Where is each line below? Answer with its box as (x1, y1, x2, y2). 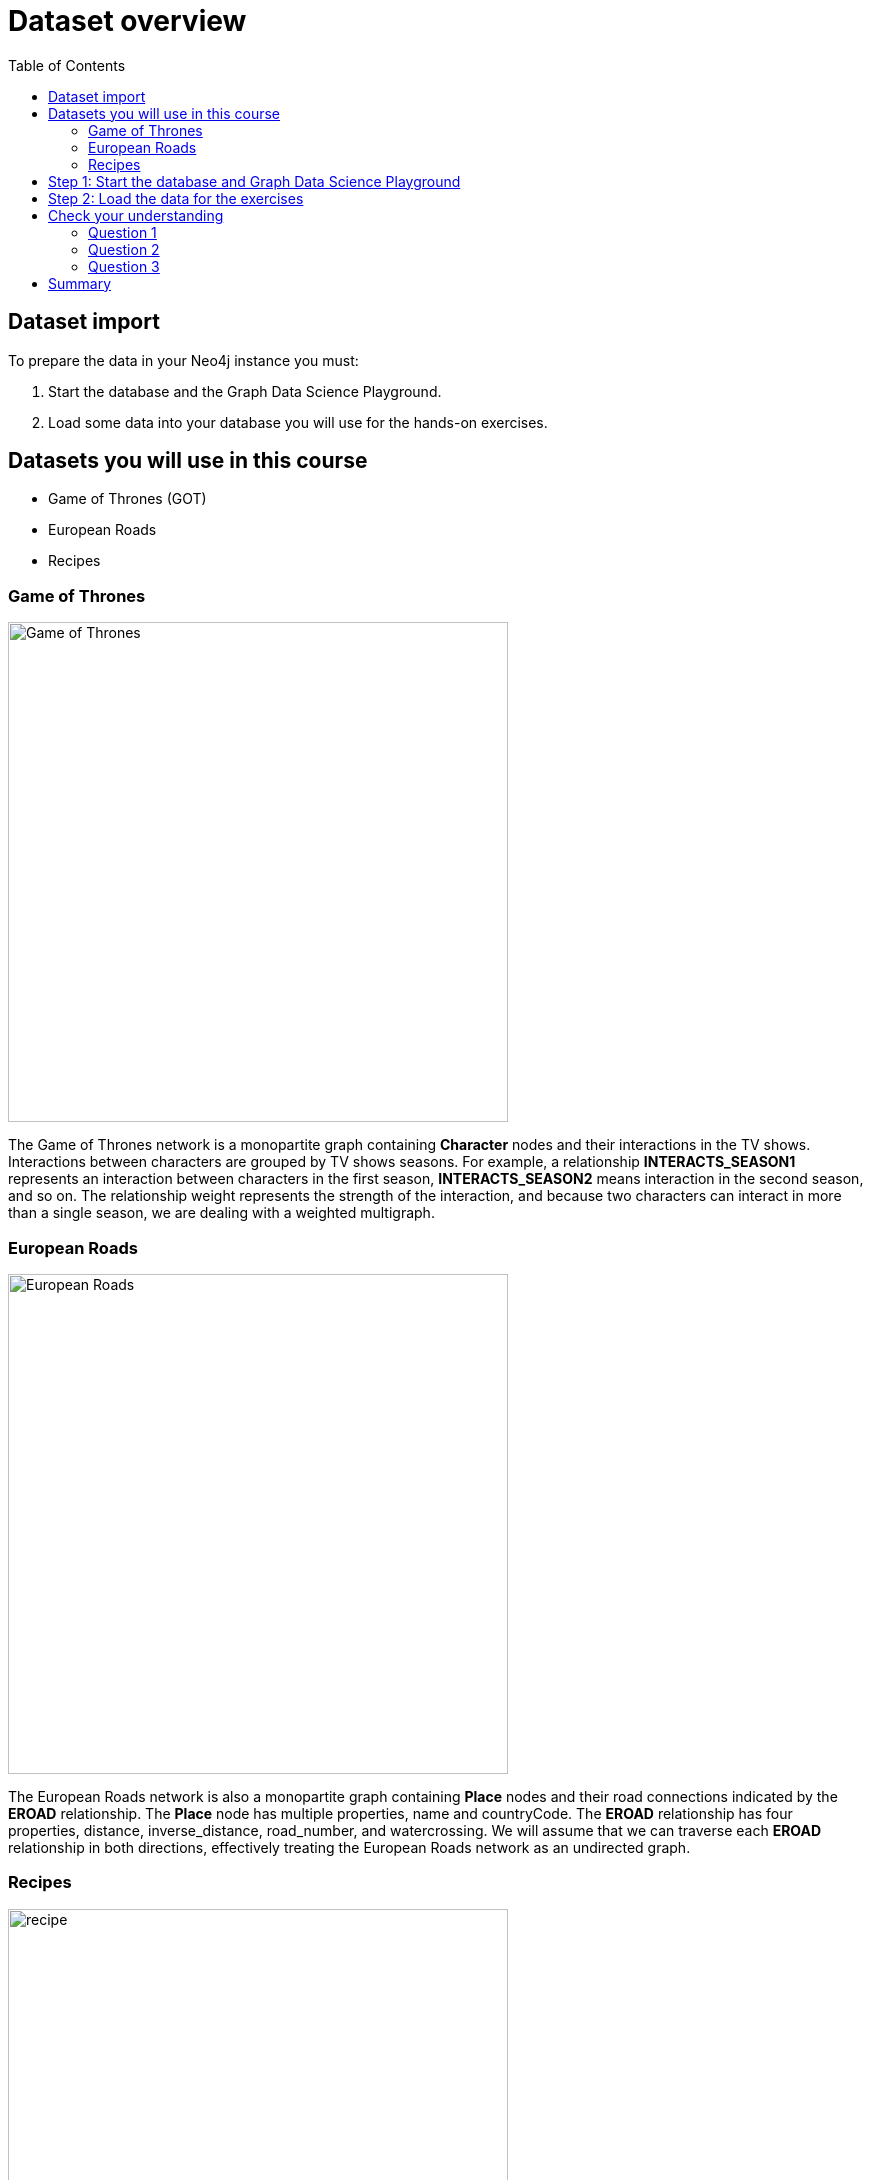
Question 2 (88, 240, 160, 258)
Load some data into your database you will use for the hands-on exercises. (48, 413, 548, 431)
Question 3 (88, 257, 160, 275)
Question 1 (88, 223, 157, 241)
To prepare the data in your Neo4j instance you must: (8, 351, 359, 369)
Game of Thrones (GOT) (48, 490, 207, 508)
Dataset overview (8, 4, 247, 38)
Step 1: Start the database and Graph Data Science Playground (48, 172, 461, 190)
